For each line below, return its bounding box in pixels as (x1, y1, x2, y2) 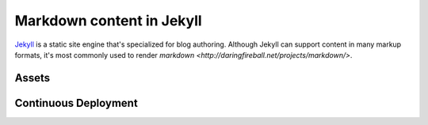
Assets (14, 71, 51, 85)
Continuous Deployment (14, 96, 138, 110)
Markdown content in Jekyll (14, 12, 202, 29)
